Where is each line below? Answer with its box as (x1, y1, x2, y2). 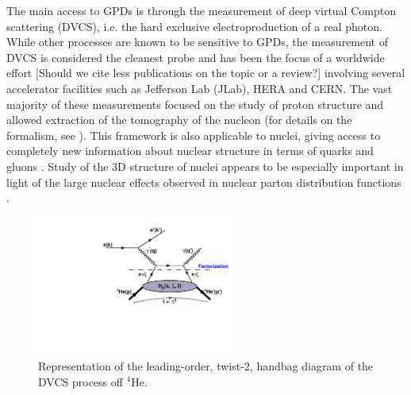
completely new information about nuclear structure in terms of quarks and (6, 142, 374, 159)
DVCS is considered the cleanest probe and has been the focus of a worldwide (6, 48, 385, 65)
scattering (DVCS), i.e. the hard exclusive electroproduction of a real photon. (6, 17, 382, 34)
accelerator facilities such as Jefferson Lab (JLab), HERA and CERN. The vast (6, 79, 393, 96)
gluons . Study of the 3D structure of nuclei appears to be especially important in (6, 157, 404, 174)
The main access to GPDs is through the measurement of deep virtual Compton (6, 2, 396, 18)
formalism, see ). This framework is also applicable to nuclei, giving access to (6, 126, 381, 143)
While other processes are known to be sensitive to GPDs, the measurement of (6, 33, 389, 50)
